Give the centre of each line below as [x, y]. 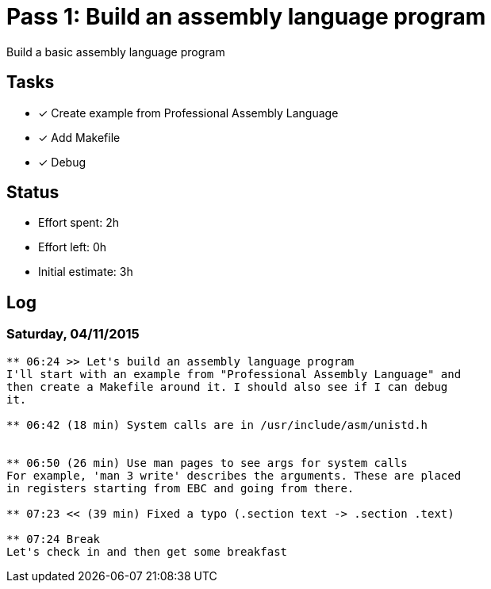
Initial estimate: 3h [86, 272]
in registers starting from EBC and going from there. [180, 488]
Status [33, 193]
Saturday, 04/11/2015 [73, 334]
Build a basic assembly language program [116, 52]
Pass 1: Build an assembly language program [246, 17]
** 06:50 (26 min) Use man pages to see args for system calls [207, 463]
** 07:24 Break [54, 539]
